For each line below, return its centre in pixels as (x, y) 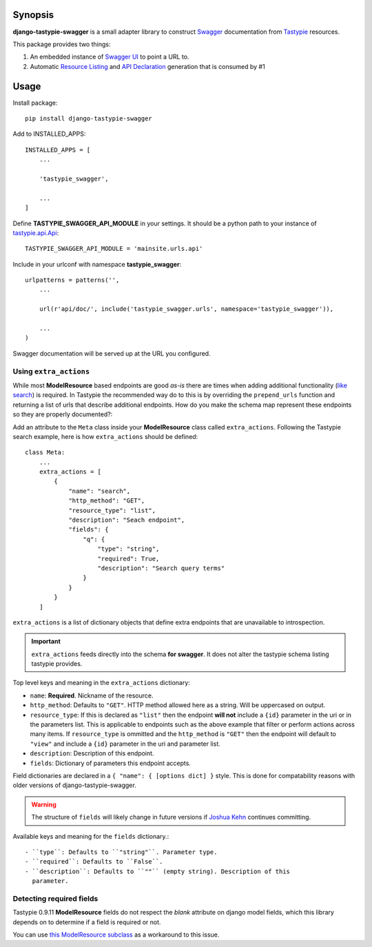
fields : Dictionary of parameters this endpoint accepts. (110, 763)
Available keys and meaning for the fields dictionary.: (91, 836)
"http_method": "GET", (107, 501)
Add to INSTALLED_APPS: (49, 134)
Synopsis (33, 15)
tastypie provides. (57, 664)
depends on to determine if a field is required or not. (87, 922)
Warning (44, 804)
